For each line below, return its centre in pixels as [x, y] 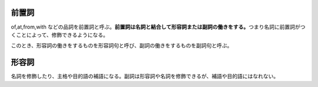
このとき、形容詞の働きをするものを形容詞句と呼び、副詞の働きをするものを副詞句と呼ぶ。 [122, 46]
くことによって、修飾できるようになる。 [59, 34]
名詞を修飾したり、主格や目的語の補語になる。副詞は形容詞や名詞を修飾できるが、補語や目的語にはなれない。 [145, 76]
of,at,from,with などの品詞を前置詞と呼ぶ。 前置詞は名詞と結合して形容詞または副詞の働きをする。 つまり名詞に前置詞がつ [158, 27]
